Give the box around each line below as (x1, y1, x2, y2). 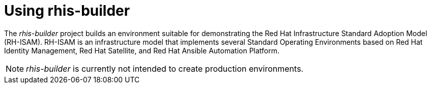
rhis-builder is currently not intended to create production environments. (26, 63, 304, 74)
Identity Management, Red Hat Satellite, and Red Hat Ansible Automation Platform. (4, 46, 280, 55)
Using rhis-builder (4, 2, 130, 19)
